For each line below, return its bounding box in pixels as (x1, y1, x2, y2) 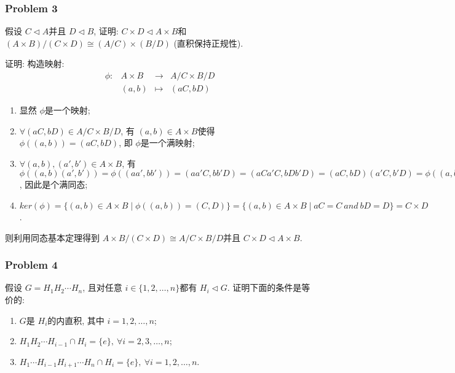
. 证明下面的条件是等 (227, 281, 311, 294)
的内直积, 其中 (47, 313, 105, 326)
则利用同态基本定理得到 (5, 231, 100, 244)
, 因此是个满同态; (19, 178, 88, 191)
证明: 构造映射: (5, 57, 65, 70)
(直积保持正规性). (173, 36, 243, 49)
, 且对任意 (82, 281, 122, 294)
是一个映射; (44, 104, 90, 117)
